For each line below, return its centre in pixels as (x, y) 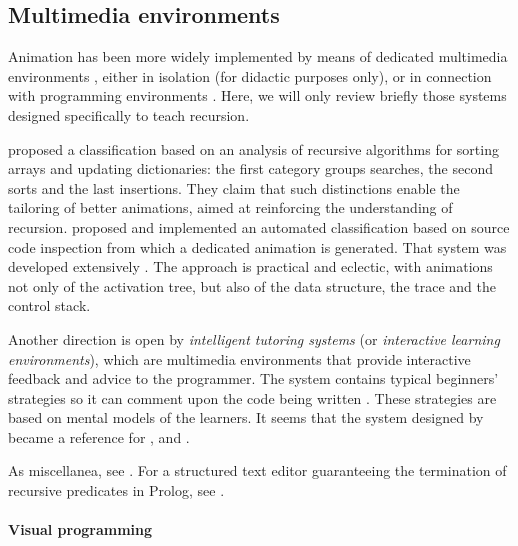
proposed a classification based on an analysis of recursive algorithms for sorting (253, 148)
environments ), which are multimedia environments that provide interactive (239, 358)
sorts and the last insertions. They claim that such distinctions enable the (234, 187)
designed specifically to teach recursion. (129, 114)
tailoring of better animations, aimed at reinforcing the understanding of (230, 207)
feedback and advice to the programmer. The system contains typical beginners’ (253, 378)
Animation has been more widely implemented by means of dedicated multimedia (258, 56)
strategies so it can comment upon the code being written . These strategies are (252, 397)
